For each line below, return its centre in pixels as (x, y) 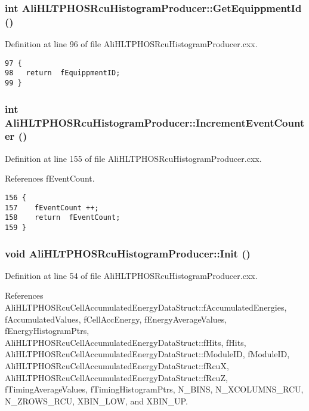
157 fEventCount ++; (52, 208)
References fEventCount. (50, 178)
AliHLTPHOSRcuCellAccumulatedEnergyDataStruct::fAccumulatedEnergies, (146, 307)
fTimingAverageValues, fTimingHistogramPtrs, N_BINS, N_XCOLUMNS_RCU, (154, 389)
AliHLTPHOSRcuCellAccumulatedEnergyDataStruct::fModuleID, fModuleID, (147, 354)
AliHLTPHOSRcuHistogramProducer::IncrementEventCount (155, 122)
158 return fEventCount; (63, 218)
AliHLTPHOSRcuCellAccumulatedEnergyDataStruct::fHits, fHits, (126, 342)
